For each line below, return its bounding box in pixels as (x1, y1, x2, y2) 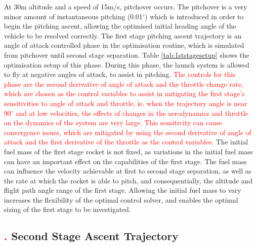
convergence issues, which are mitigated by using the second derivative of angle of (4, 127, 252, 137)
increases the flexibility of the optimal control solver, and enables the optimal (4, 194, 238, 205)
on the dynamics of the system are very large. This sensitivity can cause (4, 117, 222, 128)
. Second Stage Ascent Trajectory (4, 228, 178, 244)
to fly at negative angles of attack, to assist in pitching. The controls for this (4, 69, 236, 79)
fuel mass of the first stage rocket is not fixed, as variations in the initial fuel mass (4, 146, 253, 156)
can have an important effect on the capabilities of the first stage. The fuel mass (4, 156, 247, 166)
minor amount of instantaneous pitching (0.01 (4, 11, 143, 21)
